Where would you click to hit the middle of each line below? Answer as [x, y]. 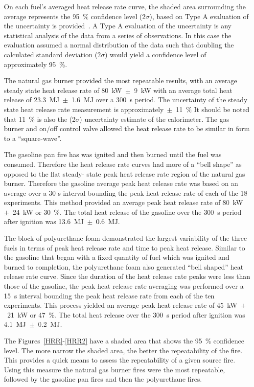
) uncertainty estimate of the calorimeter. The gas [154, 119]
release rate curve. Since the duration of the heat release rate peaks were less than [127, 276]
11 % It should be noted [213, 109]
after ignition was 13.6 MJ [44, 221]
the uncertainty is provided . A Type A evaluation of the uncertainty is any [118, 26]
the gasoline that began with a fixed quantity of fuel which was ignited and [117, 257]
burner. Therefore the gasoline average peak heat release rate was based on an [121, 183]
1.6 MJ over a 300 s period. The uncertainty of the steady [159, 100]
